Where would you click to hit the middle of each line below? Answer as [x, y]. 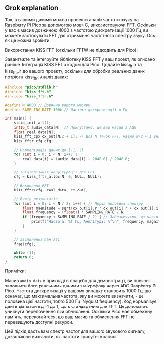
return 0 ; [24, 257]
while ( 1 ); [25, 253]
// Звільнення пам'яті [37, 239]
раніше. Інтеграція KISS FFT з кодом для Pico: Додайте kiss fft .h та [73, 65]
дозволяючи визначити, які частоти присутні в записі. [61, 337]
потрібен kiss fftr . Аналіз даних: [37, 78]
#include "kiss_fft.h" [28, 92]
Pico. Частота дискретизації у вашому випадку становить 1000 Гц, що [78, 291]
